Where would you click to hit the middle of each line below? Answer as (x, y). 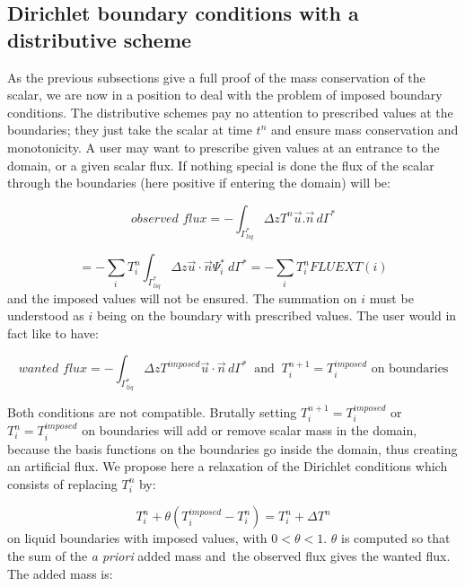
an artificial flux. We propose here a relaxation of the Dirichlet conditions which (228, 466)
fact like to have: (53, 332)
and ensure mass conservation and (364, 130)
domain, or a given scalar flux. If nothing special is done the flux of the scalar (221, 165)
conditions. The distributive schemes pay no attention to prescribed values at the (230, 112)
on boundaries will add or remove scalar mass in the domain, (250, 430)
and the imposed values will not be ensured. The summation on (182, 297)
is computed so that (396, 538)
